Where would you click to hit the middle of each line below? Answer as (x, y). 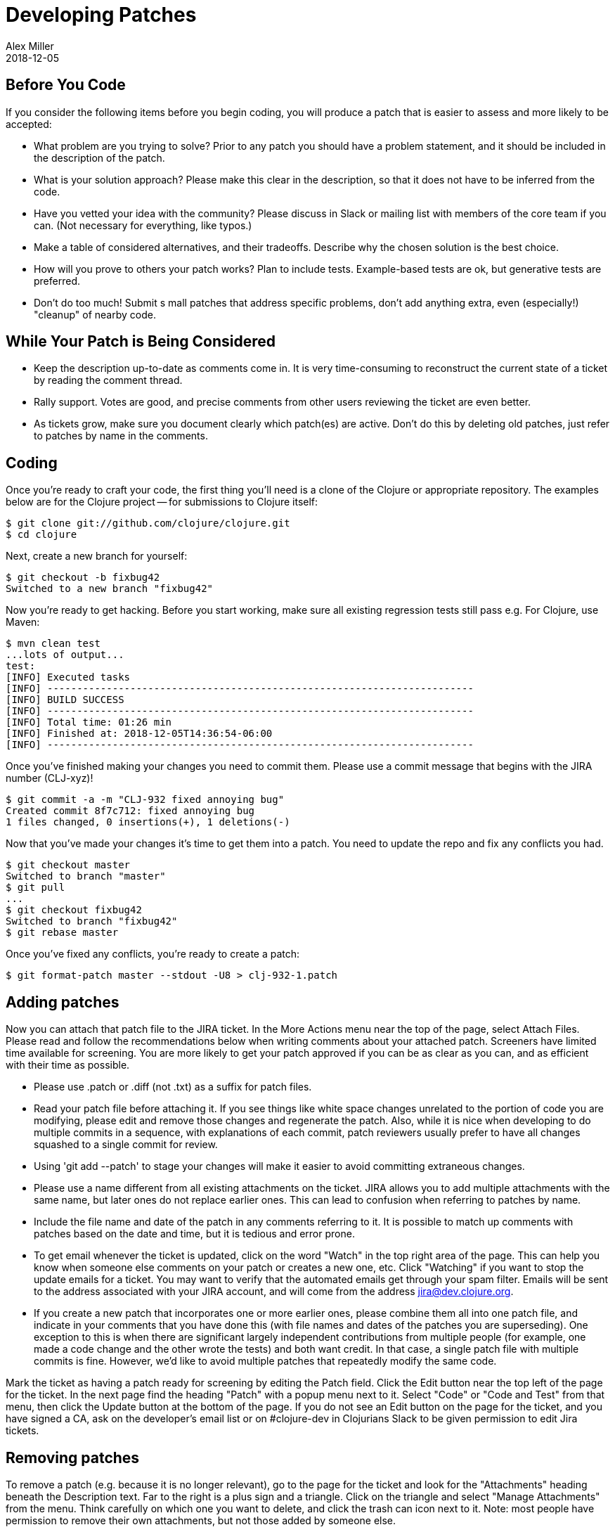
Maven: (23, 622)
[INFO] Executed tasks (68, 677)
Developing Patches (101, 15)
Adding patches (63, 1002)
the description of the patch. (99, 157)
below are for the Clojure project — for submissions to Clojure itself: (162, 502)
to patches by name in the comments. (121, 436)
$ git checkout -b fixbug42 (83, 578)
